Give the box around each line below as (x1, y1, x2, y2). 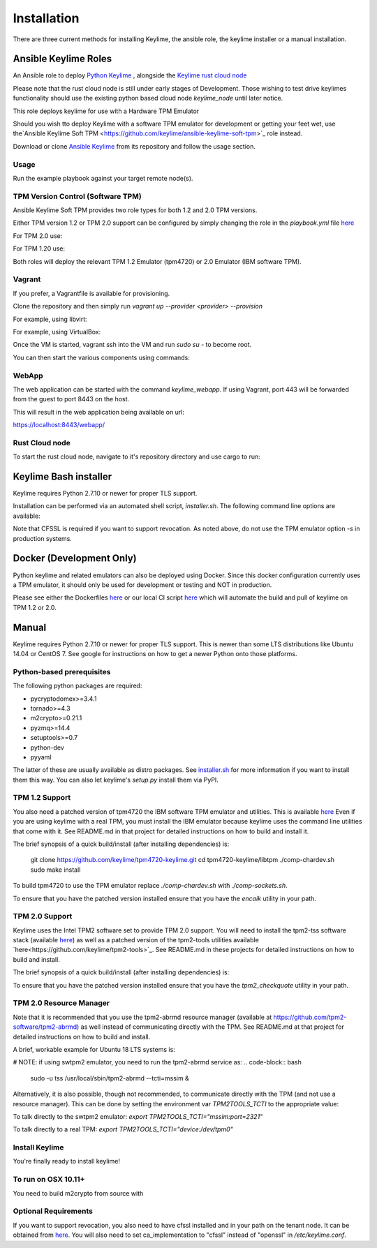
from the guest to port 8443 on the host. (13, 395, 130, 403)
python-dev (30, 743, 64, 752)
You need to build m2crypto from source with (13, 1189, 144, 1197)
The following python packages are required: (13, 681, 142, 690)
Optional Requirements (13, 1206, 94, 1216)
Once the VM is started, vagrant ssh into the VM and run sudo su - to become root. (13, 341, 252, 349)
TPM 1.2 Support (13, 793, 71, 803)
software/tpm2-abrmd (13, 1023, 77, 1031)
